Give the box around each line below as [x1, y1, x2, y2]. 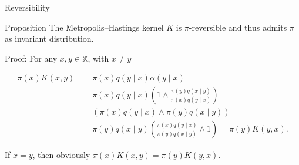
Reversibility [5, 1, 50, 13]
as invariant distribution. [5, 32, 94, 45]
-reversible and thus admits [189, 21, 287, 33]
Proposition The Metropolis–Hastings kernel [5, 21, 164, 33]
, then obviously [32, 148, 90, 160]
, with [88, 52, 109, 64]
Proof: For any [5, 52, 58, 64]
